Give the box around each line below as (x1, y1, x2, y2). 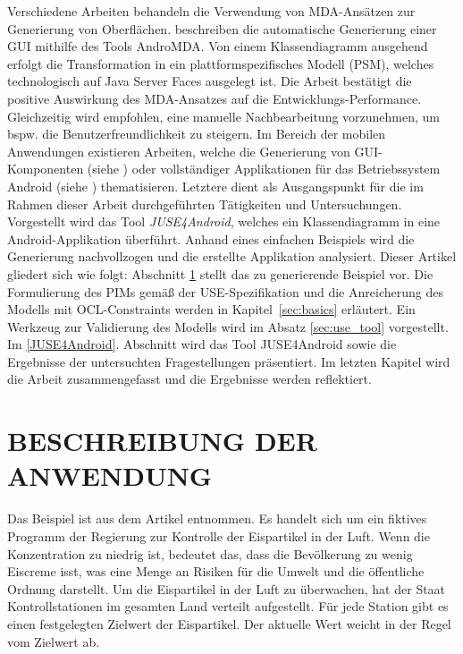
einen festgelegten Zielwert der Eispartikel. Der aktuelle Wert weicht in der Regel (7, 614, 451, 633)
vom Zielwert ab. (7, 632, 100, 650)
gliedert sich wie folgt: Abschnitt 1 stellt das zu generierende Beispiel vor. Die (7, 264, 434, 283)
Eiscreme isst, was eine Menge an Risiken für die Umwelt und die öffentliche (7, 562, 425, 581)
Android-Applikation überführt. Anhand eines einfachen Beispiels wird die (7, 229, 415, 248)
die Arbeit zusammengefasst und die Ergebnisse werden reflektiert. (7, 369, 372, 388)
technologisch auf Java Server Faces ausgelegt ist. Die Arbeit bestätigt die (7, 72, 412, 90)
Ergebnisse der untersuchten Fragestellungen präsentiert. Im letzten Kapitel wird (7, 352, 450, 370)
